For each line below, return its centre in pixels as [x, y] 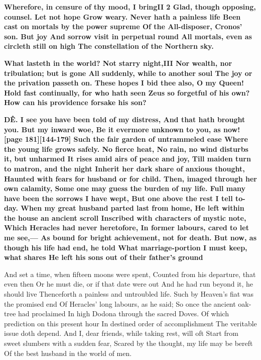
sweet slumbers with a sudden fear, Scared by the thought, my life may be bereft [128, 343]
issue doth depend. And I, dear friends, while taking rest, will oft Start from [121, 333]
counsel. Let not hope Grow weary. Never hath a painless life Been [122, 16]
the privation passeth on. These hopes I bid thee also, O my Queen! [124, 83]
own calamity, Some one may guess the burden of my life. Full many [125, 188]
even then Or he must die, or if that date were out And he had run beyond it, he [129, 284]
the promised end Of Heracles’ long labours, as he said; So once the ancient [120, 303]
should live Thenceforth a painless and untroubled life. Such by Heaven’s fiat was [129, 294]
